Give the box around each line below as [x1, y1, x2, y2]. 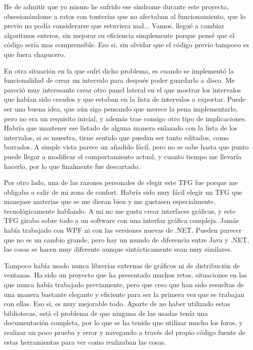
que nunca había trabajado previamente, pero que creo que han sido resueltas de [4, 279, 244, 290]
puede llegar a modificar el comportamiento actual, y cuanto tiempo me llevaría [4, 151, 242, 161]
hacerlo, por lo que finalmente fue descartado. [4, 161, 140, 171]
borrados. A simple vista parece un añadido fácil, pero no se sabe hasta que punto [4, 142, 249, 152]
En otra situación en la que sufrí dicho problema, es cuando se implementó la [4, 65, 234, 75]
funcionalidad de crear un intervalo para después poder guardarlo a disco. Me [4, 75, 235, 85]
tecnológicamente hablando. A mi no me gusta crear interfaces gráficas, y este [4, 205, 236, 216]
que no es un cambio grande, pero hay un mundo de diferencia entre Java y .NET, [4, 234, 249, 244]
